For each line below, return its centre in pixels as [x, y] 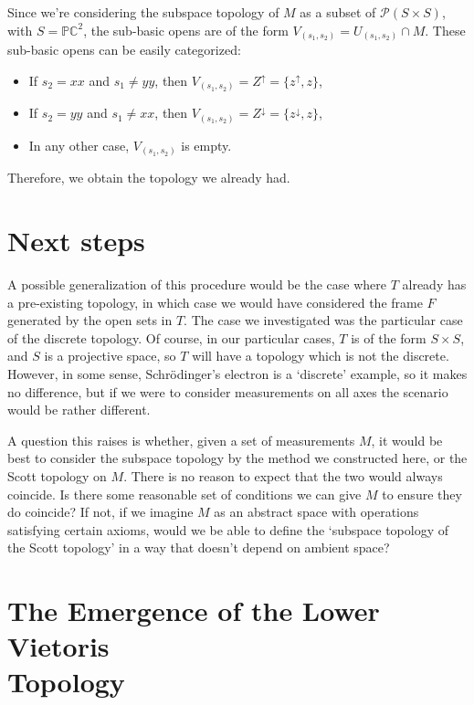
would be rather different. [79, 410]
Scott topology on [57, 475]
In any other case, [79, 145]
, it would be [407, 440]
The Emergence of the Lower [194, 610]
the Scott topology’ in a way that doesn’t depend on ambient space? [199, 547]
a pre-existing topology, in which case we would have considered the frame [215, 302]
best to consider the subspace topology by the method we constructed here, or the [237, 458]
